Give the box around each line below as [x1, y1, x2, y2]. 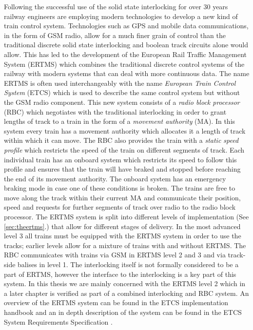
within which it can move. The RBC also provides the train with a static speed [4, 135, 239, 145]
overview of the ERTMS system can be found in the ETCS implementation [4, 297, 229, 308]
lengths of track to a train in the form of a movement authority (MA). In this [4, 116, 235, 126]
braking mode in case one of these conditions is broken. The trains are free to [4, 183, 235, 193]
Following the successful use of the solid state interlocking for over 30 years [4, 1, 228, 11]
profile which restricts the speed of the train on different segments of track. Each [4, 144, 245, 155]
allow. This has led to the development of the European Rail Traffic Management [4, 49, 247, 59]
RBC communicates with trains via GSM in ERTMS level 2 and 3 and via [4, 250, 226, 260]
